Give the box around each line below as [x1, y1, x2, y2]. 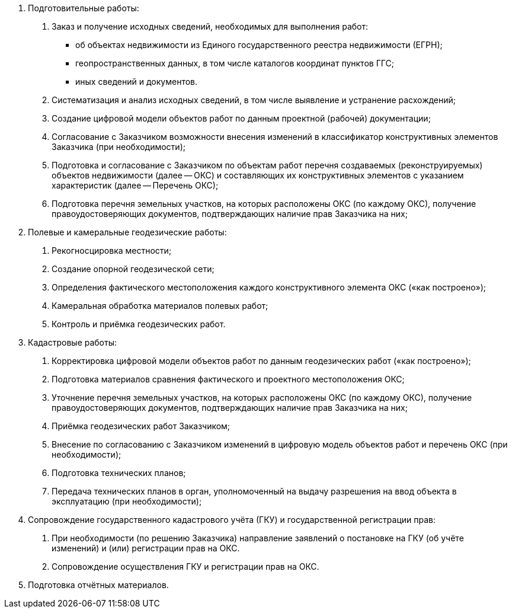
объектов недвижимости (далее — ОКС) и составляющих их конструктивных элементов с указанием [52, 170, 464, 180]
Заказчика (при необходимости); [52, 142, 185, 152]
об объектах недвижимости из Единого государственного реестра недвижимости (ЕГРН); [75, 40, 443, 50]
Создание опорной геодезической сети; [52, 264, 215, 274]
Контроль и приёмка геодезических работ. [52, 319, 226, 329]
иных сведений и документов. [75, 76, 198, 87]
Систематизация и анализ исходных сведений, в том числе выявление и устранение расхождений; [52, 95, 456, 105]
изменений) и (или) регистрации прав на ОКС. [52, 543, 240, 553]
